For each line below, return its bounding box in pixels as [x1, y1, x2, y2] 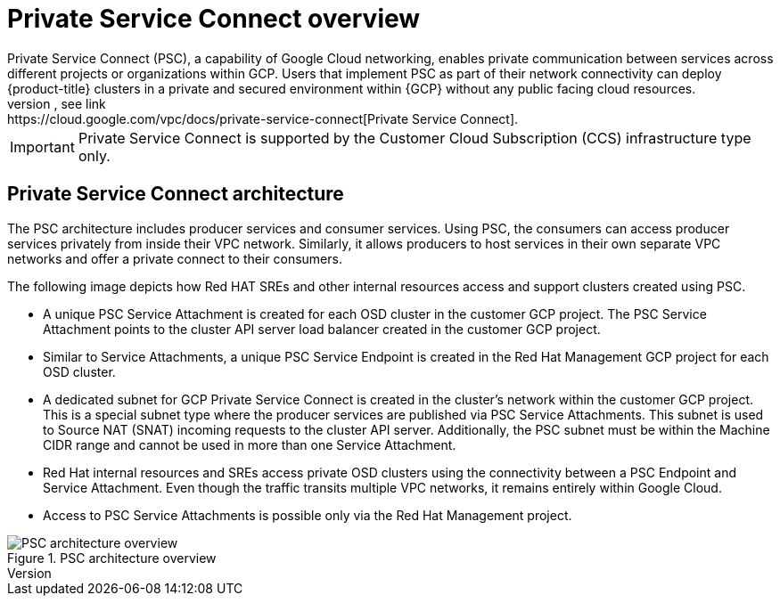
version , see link [7, 95, 106, 111]
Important [10, 137, 75, 156]
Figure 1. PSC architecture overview [7, 550, 217, 566]
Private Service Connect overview [7, 4, 421, 34]
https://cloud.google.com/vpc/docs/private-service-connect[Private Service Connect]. [7, 110, 519, 126]
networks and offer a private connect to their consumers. [7, 250, 342, 266]
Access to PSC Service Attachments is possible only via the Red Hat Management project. [43, 507, 572, 523]
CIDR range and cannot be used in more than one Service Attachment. [43, 436, 456, 452]
